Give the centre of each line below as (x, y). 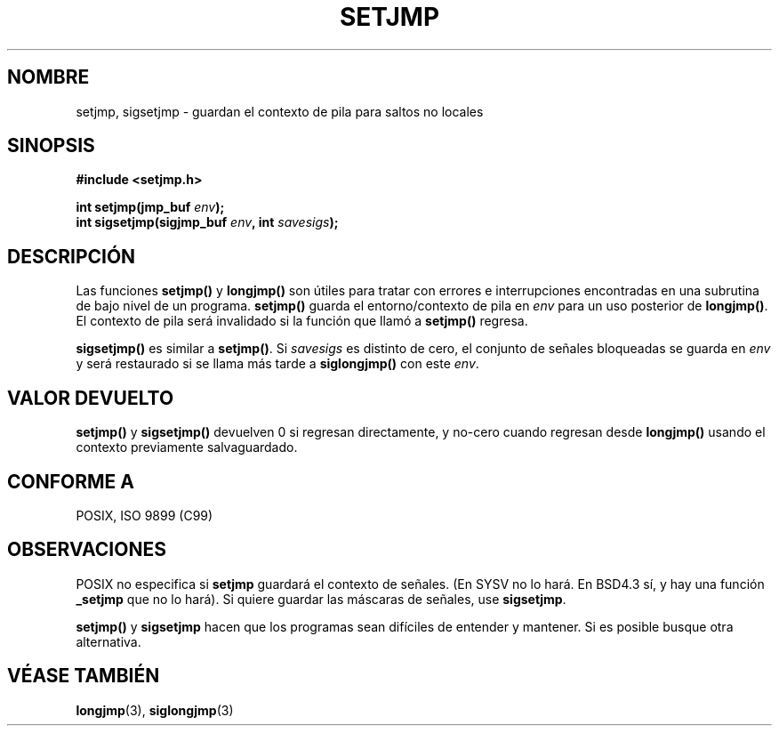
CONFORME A (71, 481)
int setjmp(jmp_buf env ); (150, 207)
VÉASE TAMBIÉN (84, 676)
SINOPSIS (51, 146)
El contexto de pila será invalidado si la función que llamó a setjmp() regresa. (302, 321)
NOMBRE (48, 77)
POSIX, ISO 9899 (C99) (145, 515)
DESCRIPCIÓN (72, 256)
